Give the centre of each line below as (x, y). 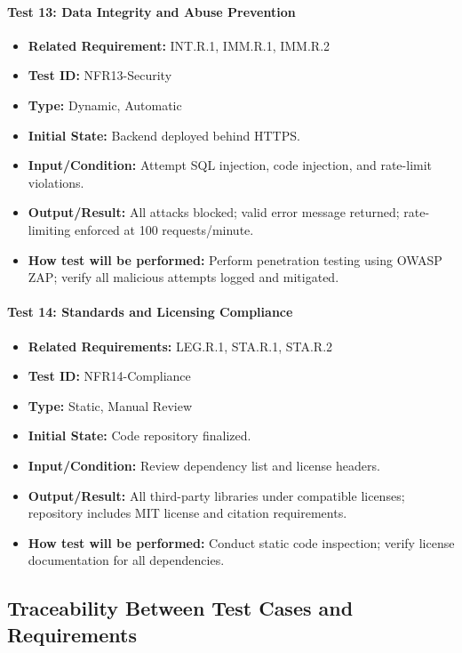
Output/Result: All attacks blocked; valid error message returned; (214, 212)
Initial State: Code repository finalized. (139, 435)
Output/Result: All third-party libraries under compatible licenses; (216, 495)
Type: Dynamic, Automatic (105, 105)
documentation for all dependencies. (126, 560)
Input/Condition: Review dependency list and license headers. (204, 465)
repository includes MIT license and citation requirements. (187, 513)
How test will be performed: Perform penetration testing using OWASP (235, 259)
